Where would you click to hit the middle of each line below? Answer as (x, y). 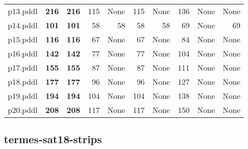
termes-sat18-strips (53, 139)
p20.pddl (23, 110)
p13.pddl (23, 11)
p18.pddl (23, 82)
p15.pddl (23, 39)
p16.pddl (23, 53)
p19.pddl (23, 96)
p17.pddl (23, 67)
